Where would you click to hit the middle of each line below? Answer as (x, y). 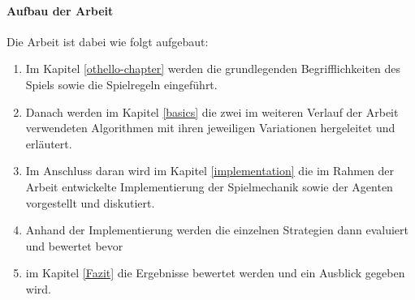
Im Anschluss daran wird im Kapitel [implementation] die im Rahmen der (210, 171)
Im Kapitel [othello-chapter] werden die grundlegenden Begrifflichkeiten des (213, 69)
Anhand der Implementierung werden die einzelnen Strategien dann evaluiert (217, 230)
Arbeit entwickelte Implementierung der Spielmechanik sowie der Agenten (209, 186)
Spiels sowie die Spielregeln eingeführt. (121, 84)
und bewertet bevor (74, 245)
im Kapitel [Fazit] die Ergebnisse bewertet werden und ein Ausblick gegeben (215, 273)
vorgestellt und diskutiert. (90, 202)
